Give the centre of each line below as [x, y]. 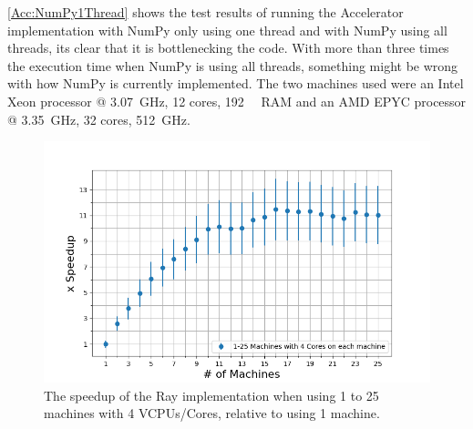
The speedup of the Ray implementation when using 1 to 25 [211, 395]
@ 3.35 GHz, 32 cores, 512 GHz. [99, 119]
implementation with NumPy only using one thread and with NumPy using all [227, 30]
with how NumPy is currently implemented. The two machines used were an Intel [236, 83]
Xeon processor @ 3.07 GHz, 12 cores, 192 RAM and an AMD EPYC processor [237, 101]
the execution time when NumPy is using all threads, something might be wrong [233, 65]
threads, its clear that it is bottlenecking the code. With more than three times [228, 48]
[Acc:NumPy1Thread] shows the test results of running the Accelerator [206, 12]
